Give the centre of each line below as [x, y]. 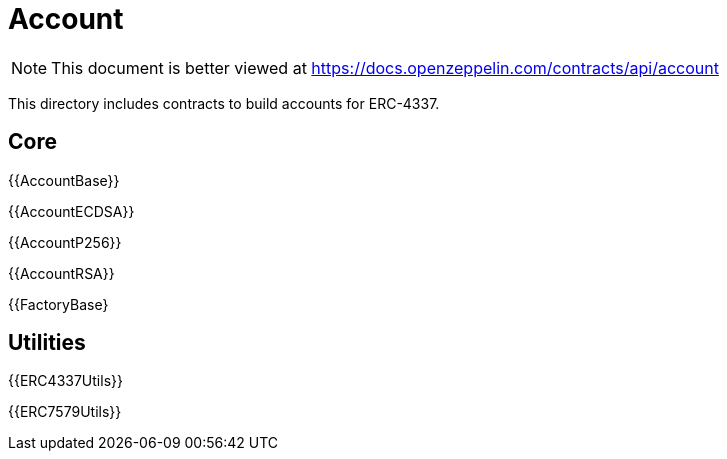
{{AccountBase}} [64, 180]
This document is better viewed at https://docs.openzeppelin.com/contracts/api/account [385, 67]
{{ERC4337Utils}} [65, 381]
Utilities [47, 343]
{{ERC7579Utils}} [65, 412]
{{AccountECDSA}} [71, 211]
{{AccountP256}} [65, 242]
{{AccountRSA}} [61, 273]
